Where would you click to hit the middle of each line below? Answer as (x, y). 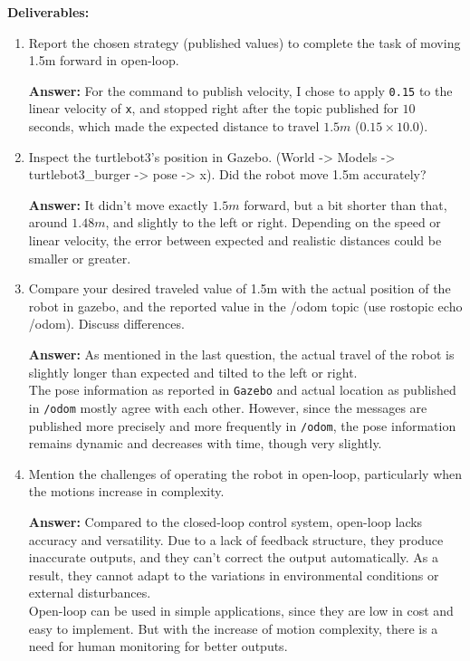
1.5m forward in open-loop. (104, 60)
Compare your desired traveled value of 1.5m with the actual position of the (240, 288)
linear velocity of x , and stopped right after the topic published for (213, 108)
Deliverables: (48, 12)
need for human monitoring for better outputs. (158, 646)
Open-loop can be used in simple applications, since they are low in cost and (241, 610)
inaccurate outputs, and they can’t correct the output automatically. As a (233, 557)
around (48, 222)
